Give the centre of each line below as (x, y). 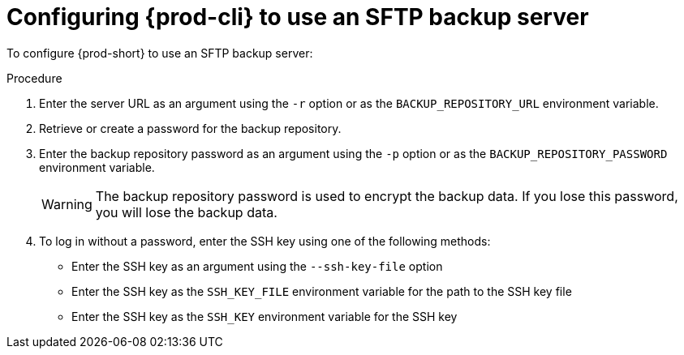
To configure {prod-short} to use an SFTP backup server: (160, 53)
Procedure (34, 78)
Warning (67, 204)
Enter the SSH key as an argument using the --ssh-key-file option (257, 266)
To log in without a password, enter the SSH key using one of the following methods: (265, 241)
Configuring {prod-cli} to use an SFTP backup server (298, 17)
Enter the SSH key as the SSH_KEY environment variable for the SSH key (265, 316)
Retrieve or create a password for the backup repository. (190, 128)
